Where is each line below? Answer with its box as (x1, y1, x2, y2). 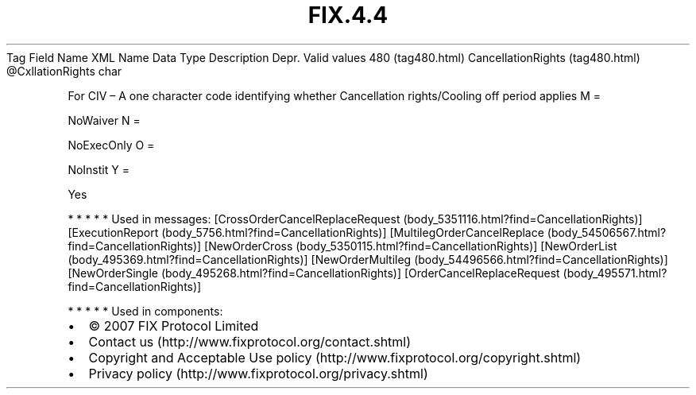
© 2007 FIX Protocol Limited (88, 317, 259, 334)
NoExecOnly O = (68, 137, 155, 152)
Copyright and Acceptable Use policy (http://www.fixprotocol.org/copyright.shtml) (88, 349, 582, 366)
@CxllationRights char (6, 64, 122, 78)
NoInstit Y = (68, 162, 130, 176)
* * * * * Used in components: (68, 304, 223, 318)
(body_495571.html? (563, 265, 667, 280)
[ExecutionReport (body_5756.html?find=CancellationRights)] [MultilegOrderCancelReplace (68, 225, 544, 239)
